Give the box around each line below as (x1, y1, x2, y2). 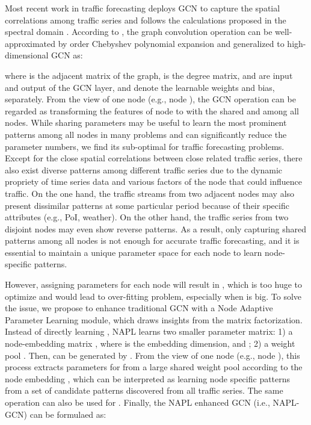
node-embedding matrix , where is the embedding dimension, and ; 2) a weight (5, 337, 295, 350)
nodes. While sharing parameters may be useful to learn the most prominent (5, 116, 287, 129)
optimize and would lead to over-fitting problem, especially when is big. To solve (5, 290, 302, 302)
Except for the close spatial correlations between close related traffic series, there (5, 152, 303, 164)
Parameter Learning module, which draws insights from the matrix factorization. (5, 313, 303, 326)
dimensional (5, 49, 49, 61)
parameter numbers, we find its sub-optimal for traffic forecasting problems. (5, 140, 285, 152)
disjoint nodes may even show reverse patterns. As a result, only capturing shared (5, 222, 306, 235)
